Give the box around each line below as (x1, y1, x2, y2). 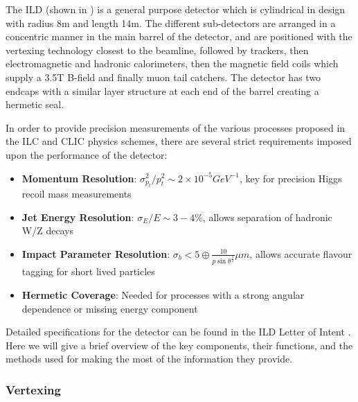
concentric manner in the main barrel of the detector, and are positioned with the (6, 29, 352, 44)
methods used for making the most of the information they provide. (6, 351, 293, 366)
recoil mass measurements (21, 186, 132, 200)
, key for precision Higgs (239, 171, 342, 185)
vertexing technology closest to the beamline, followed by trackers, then (6, 42, 309, 57)
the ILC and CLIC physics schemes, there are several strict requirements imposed (6, 134, 352, 148)
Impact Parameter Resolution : (21, 246, 170, 261)
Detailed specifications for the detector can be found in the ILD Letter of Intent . (6, 324, 351, 339)
